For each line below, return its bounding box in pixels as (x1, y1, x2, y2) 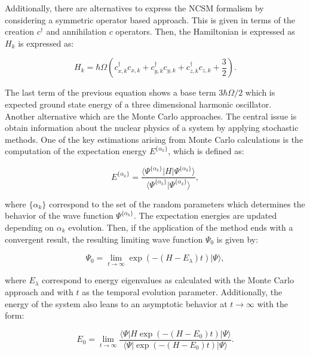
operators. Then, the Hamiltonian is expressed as (115, 25, 295, 38)
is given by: (216, 232, 259, 245)
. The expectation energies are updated (133, 209, 277, 222)
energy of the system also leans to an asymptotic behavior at (5, 297, 228, 310)
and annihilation (46, 25, 106, 38)
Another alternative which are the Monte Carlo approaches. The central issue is (5, 109, 297, 122)
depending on (5, 221, 54, 234)
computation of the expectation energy (5, 145, 147, 157)
